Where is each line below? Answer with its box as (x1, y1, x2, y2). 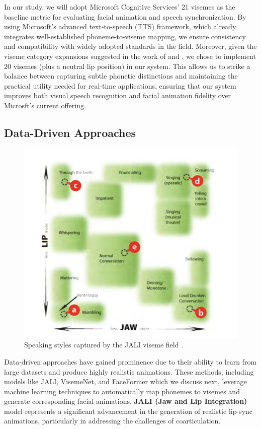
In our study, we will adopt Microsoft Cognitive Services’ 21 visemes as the (4, 2, 235, 12)
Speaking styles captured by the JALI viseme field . (24, 339, 184, 350)
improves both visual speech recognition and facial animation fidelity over (4, 90, 231, 101)
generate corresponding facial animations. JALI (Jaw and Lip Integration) (4, 396, 247, 406)
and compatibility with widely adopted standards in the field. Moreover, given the (4, 41, 257, 51)
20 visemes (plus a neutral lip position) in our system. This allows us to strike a (4, 60, 250, 71)
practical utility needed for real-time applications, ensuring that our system (4, 80, 236, 91)
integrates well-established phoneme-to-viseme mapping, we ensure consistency (4, 31, 246, 41)
